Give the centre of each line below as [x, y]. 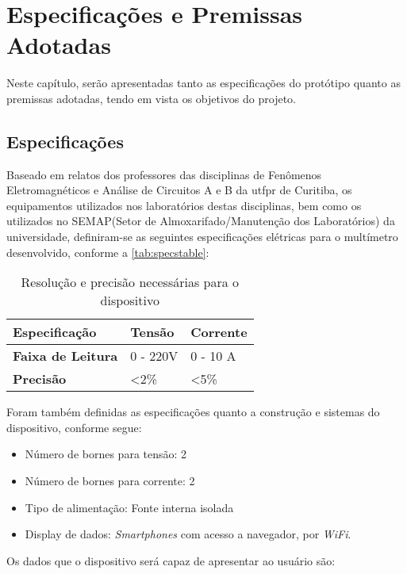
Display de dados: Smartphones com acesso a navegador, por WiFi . [188, 534]
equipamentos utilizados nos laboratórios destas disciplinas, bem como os [184, 205]
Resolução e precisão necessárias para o [130, 282]
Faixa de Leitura [65, 356]
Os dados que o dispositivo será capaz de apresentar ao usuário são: [171, 560]
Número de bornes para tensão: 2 [106, 454]
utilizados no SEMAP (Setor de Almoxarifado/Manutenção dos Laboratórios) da [201, 221]
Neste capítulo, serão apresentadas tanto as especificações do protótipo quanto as [203, 83]
